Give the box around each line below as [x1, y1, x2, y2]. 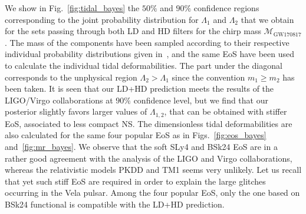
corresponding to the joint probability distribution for [5, 13, 199, 25]
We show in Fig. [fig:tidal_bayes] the [5, 2, 140, 14]
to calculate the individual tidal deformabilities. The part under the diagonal [5, 59, 282, 71]
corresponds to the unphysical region [5, 71, 137, 83]
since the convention [172, 71, 245, 83]
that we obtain [241, 13, 294, 25]
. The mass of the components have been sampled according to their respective [5, 36, 289, 48]
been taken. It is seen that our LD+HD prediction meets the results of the [5, 82, 274, 95]
